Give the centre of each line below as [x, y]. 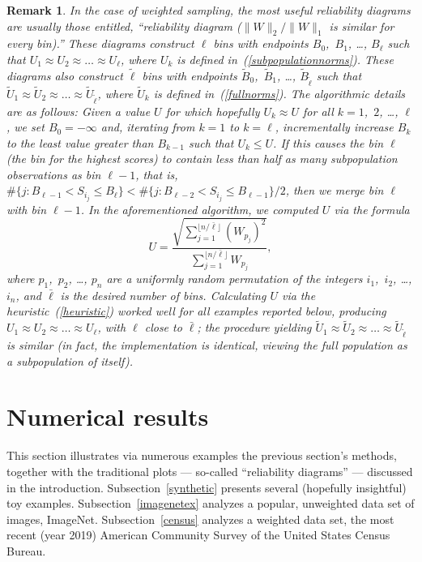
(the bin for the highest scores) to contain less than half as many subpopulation [202, 159]
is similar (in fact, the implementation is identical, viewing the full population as [207, 345]
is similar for [362, 26]
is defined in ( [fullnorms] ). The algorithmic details [279, 93]
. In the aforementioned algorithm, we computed [199, 209]
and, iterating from [148, 127]
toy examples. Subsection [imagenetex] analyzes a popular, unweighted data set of [211, 503]
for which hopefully [213, 111]
